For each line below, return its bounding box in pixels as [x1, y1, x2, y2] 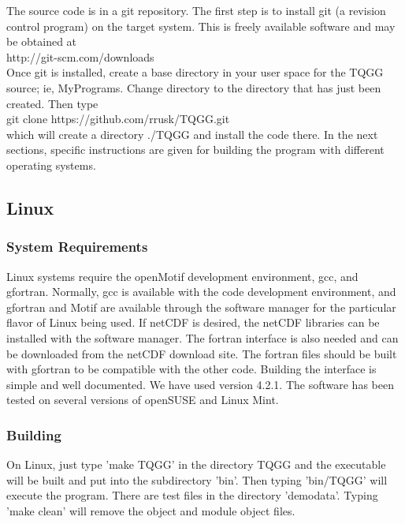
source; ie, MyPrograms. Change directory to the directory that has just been [6, 79, 381, 95]
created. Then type [6, 95, 98, 111]
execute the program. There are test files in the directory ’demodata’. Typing [6, 487, 378, 503]
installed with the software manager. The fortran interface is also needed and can [6, 329, 399, 346]
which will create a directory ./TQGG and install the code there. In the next [6, 125, 378, 142]
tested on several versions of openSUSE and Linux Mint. [6, 391, 279, 408]
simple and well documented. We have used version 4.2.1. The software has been [6, 376, 394, 392]
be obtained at [6, 33, 77, 50]
